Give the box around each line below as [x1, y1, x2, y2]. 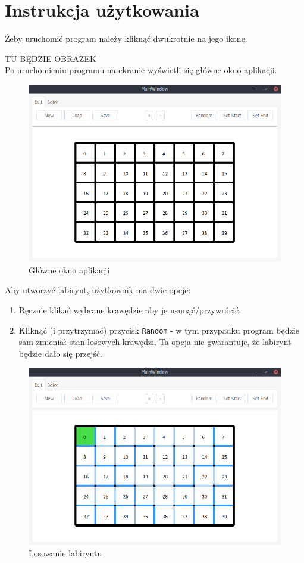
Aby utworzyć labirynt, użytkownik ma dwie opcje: [5, 284, 191, 296]
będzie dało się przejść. [18, 347, 103, 359]
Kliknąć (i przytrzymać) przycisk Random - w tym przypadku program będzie [18, 324, 299, 336]
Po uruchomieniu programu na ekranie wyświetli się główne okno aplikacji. [5, 64, 277, 76]
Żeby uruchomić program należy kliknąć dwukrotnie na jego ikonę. [5, 32, 247, 45]
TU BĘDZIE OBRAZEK [5, 52, 96, 64]
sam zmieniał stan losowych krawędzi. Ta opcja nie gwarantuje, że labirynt [18, 335, 292, 348]
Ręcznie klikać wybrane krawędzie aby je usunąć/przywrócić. [18, 304, 242, 316]
